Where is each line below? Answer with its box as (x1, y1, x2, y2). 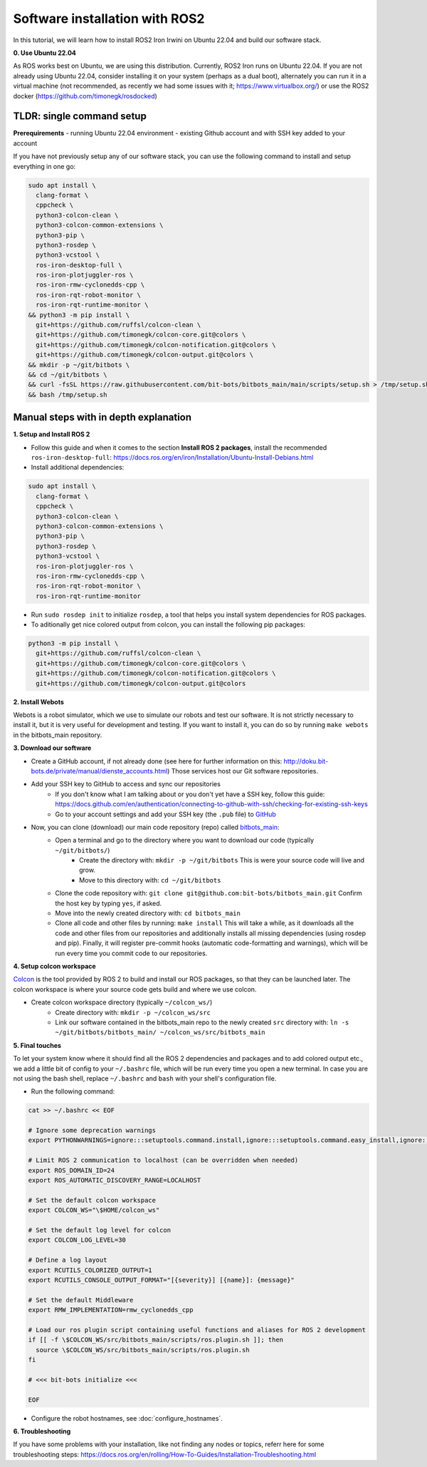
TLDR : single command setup (13, 110, 147, 123)
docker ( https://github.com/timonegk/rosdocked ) (13, 91, 158, 100)
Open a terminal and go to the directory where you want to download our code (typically (55, 836, 315, 845)
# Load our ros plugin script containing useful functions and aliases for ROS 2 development (28, 1326, 367, 1334)
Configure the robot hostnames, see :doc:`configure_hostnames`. (31, 1414, 223, 1422)
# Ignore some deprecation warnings (28, 1126, 157, 1135)
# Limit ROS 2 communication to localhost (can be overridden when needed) (28, 1156, 299, 1165)
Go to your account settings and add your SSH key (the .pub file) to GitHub (55, 810, 277, 818)
